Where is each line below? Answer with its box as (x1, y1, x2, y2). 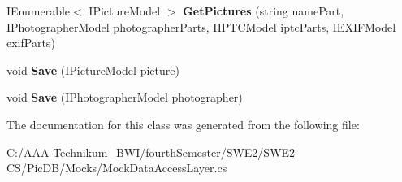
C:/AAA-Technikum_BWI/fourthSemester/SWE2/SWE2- (6, 143, 299, 160)
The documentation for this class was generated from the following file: (6, 115, 360, 132)
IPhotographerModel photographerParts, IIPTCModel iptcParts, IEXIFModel (6, 18, 396, 35)
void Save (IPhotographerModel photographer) (6, 89, 243, 106)
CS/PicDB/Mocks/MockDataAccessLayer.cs (6, 159, 227, 176)
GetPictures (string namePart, (183, 2, 344, 19)
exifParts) (6, 34, 55, 51)
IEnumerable (6, 2, 71, 19)
